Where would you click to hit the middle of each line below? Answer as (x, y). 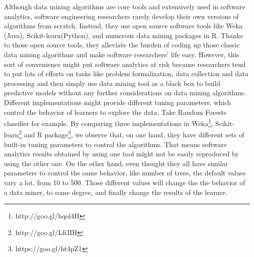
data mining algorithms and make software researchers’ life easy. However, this (122, 54)
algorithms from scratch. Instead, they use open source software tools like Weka (123, 26)
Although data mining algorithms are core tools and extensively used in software (125, 6)
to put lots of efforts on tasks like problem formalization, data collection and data (126, 74)
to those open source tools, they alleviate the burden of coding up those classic (122, 45)
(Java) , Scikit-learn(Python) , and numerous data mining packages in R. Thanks (124, 35)
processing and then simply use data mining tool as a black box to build (112, 83)
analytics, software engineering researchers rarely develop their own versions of (121, 16)
